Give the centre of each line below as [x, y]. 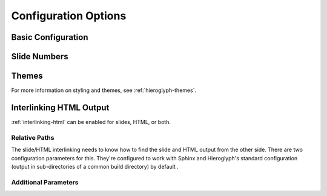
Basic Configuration [50, 37]
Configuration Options [69, 16]
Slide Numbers [40, 57]
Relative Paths [33, 137]
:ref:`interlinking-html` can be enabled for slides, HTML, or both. [91, 122]
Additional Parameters [45, 182]
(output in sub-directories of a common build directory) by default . [95, 166]
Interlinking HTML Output [60, 107]
